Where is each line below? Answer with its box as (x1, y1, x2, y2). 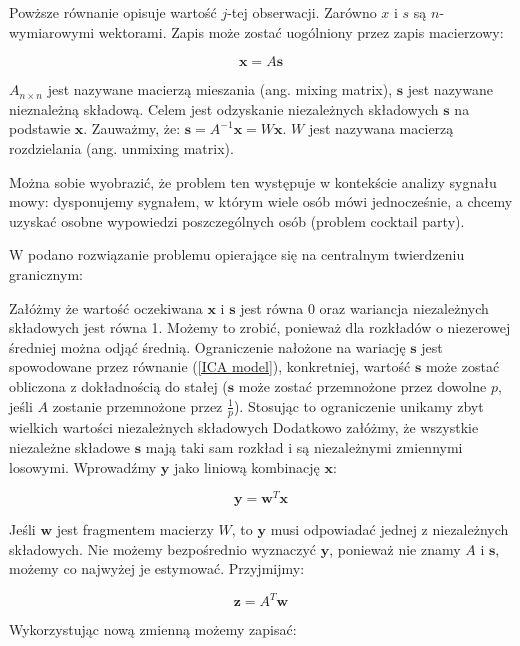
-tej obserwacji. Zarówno (227, 2, 377, 22)
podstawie (9, 118, 71, 139)
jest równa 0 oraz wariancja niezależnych (240, 297, 489, 318)
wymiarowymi (9, 21, 95, 42)
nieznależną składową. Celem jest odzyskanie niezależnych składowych (9, 98, 439, 119)
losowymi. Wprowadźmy (9, 456, 157, 477)
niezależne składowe (9, 436, 131, 457)
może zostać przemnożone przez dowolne (238, 375, 487, 396)
